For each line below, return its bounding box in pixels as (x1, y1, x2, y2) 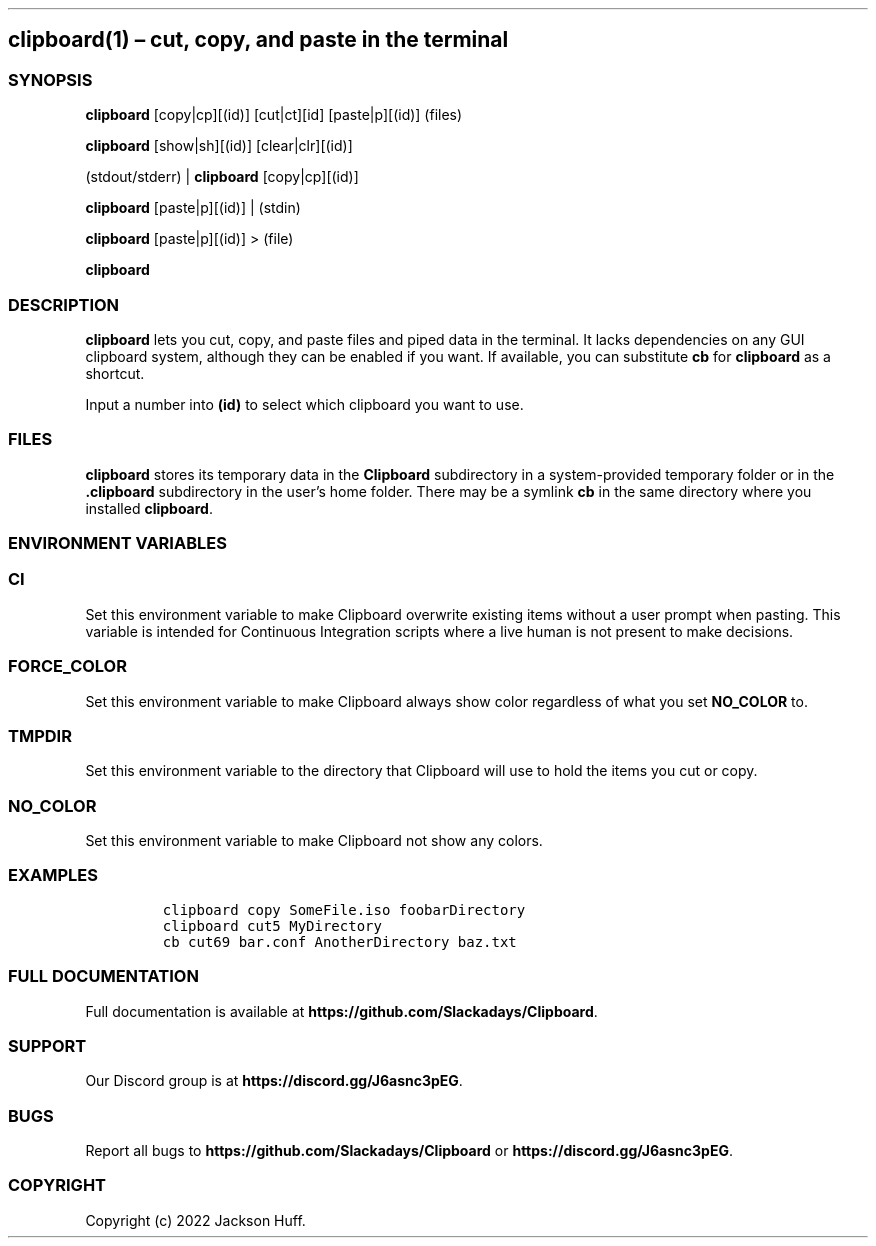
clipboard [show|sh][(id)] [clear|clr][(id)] (85, 137, 353, 155)
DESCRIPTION (8, 294, 120, 315)
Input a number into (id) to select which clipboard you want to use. (85, 395, 524, 413)
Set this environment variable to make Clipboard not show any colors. (85, 832, 543, 850)
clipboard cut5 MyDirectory (162, 917, 382, 934)
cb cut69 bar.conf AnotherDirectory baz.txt (162, 933, 517, 950)
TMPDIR (8, 725, 72, 746)
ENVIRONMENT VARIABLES (8, 533, 227, 554)
